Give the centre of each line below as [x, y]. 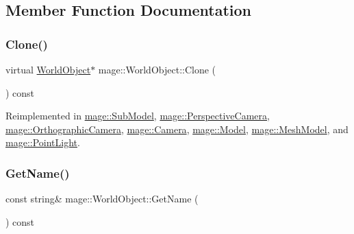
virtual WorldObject [48, 69]
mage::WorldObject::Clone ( [157, 69]
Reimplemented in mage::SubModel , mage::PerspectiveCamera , [138, 116]
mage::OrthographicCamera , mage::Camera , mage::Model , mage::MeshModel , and [177, 129]
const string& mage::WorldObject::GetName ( [102, 199]
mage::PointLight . [43, 142]
